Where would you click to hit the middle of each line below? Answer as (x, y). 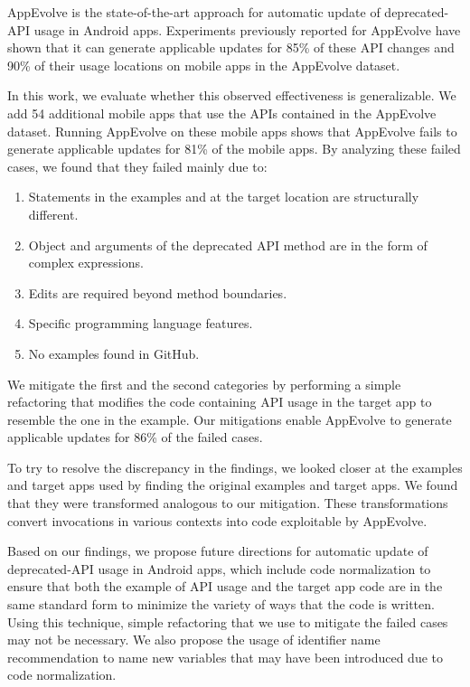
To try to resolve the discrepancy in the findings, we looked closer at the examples (235, 467)
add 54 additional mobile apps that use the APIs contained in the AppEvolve (222, 113)
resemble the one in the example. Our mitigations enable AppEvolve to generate (230, 419)
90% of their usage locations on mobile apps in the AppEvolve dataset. (204, 65)
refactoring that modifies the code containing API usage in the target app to (220, 402)
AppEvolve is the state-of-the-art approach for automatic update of (194, 12)
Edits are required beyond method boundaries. (158, 292)
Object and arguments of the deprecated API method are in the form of (228, 245)
